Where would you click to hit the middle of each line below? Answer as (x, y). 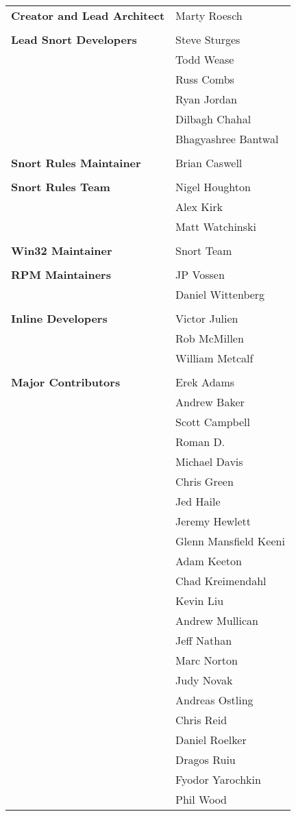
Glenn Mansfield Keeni (230, 541)
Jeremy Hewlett (213, 521)
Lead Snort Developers (74, 39)
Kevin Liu (200, 601)
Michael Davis (209, 461)
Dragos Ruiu (206, 759)
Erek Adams (205, 382)
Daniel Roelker (211, 740)
